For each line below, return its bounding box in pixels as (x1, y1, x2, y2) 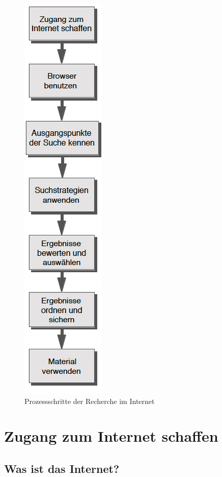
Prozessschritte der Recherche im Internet (24, 395, 155, 406)
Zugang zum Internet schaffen (4, 425, 218, 446)
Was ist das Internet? (4, 460, 120, 476)
